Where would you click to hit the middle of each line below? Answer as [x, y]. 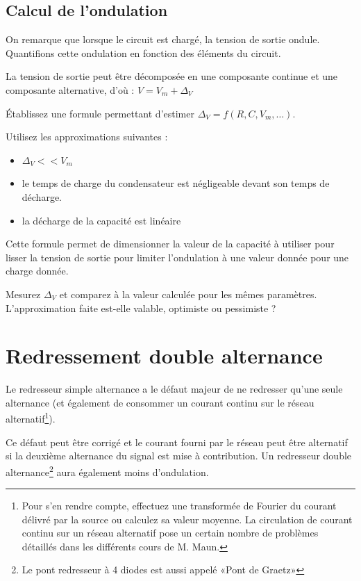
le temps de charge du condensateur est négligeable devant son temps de [176, 183]
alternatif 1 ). [31, 418]
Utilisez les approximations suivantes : [87, 137]
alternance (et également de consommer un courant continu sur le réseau [160, 402]
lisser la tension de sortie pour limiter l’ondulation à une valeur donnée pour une [177, 257]
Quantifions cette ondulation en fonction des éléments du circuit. [143, 52]
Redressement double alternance [164, 355]
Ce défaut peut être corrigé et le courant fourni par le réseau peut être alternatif [177, 442]
